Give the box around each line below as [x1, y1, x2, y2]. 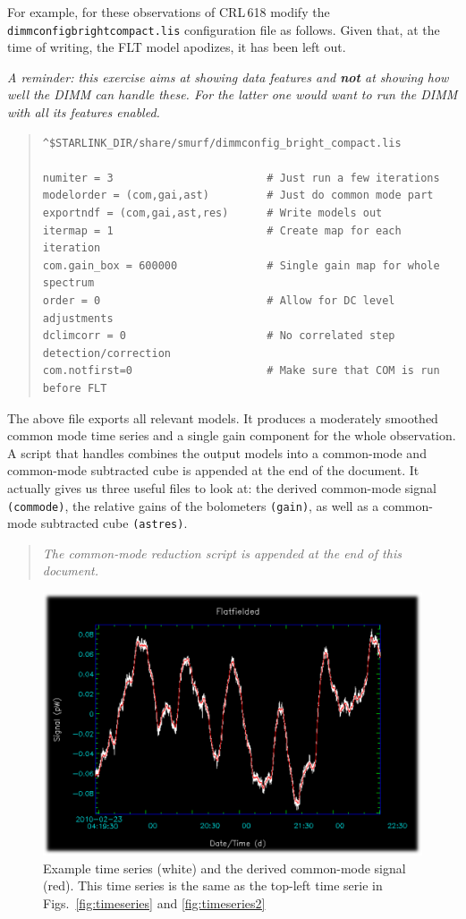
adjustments [42, 311, 114, 325]
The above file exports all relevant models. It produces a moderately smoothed [7, 408, 438, 427]
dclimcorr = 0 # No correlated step [42, 329, 395, 343]
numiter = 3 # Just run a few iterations [42, 171, 440, 184]
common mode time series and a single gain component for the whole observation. [7, 426, 456, 445]
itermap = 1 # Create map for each [42, 224, 402, 237]
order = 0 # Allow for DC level [42, 294, 395, 307]
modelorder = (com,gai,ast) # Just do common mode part [42, 189, 434, 202]
